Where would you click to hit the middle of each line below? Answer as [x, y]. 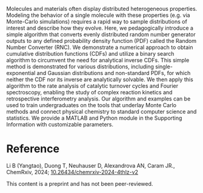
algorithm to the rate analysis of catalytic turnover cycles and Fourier [92, 86]
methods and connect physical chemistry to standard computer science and [101, 112]
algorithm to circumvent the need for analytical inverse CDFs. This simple [98, 60]
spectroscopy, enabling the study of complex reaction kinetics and [89, 92]
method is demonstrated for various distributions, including [80, 67]
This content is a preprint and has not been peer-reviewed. [80, 183]
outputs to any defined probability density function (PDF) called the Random [101, 41]
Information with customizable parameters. [60, 124]
